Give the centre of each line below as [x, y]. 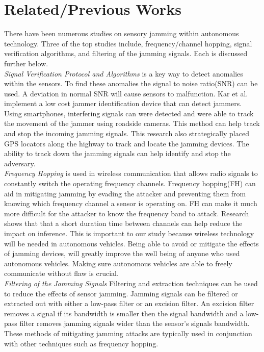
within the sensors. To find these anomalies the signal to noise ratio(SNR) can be [131, 83]
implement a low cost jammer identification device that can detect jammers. [123, 103]
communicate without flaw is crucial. [61, 273]
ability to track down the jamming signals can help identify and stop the [117, 153]
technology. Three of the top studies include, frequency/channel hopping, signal [128, 43]
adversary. [20, 163]
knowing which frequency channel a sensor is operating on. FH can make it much [131, 203]
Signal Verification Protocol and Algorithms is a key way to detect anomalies [124, 73]
